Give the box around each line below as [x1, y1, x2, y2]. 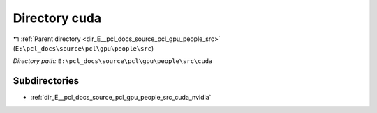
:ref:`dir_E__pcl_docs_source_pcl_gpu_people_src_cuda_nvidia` [30, 94, 212, 102]
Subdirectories [13, 75, 80, 87]
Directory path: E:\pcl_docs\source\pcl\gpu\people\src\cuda [13, 57, 213, 65]
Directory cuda [13, 10, 101, 26]
